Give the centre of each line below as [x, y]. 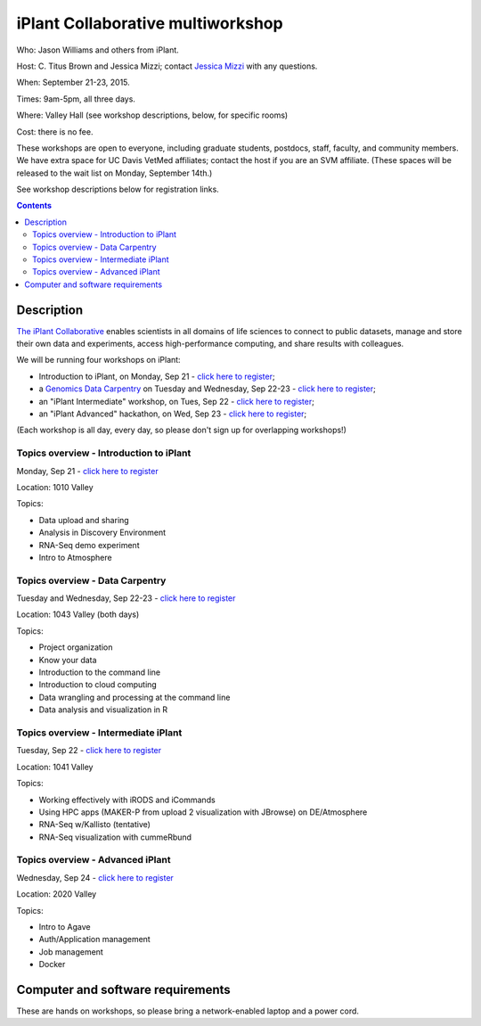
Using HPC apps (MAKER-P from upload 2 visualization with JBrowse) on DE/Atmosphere [203, 812]
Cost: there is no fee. [55, 131]
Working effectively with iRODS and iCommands [127, 800]
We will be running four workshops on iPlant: [99, 360]
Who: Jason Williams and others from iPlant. [98, 50]
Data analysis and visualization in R [103, 710]
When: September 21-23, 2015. [73, 82]
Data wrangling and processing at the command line [135, 697]
